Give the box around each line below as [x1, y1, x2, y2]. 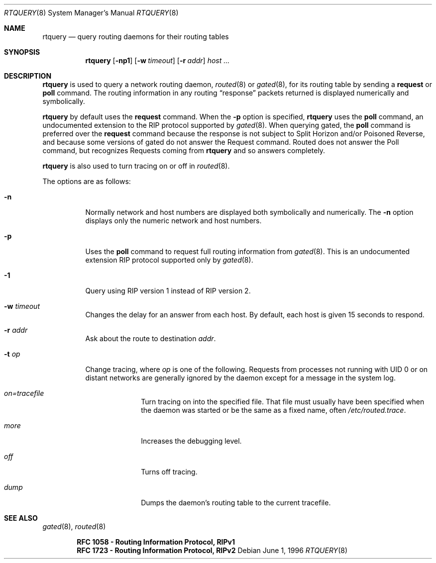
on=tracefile [4, 389, 44, 397]
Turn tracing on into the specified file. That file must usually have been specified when [141, 397, 425, 406]
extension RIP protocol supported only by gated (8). [85, 256, 253, 264]
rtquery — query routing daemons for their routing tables [42, 32, 229, 41]
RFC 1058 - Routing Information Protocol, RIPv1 [77, 538, 235, 546]
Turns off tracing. [141, 468, 198, 476]
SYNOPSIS [4, 48, 40, 56]
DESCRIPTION [4, 72, 52, 80]
